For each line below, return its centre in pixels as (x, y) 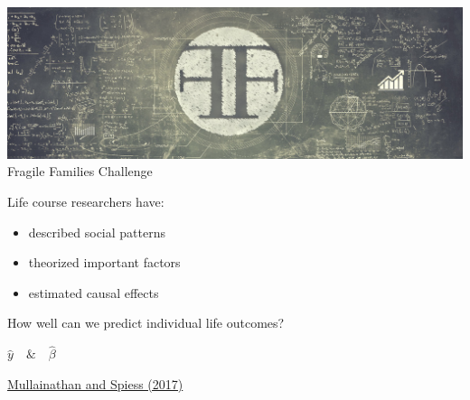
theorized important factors (104, 262)
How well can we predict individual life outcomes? (146, 323)
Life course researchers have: (86, 202)
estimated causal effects (94, 292)
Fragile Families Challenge (80, 171)
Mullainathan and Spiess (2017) (95, 383)
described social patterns (97, 232)
